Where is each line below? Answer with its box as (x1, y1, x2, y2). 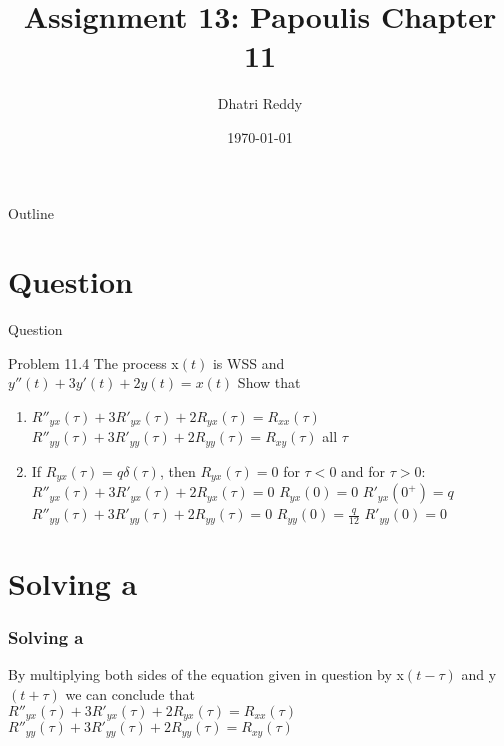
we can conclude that (65, 684, 195, 704)
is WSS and (212, 352, 285, 373)
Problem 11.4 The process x (8, 352, 179, 373)
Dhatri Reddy (217, 93, 303, 114)
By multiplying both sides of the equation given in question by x (8, 664, 404, 685)
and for (341, 460, 386, 481)
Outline (8, 202, 54, 223)
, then (159, 460, 196, 481)
